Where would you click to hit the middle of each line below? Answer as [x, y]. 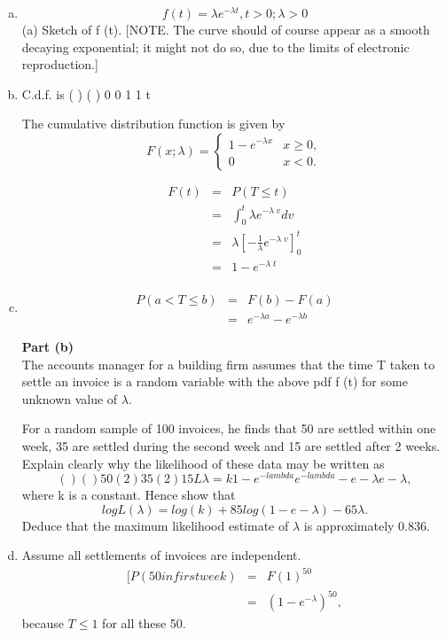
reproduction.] [60, 64]
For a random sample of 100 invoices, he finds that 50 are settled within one [229, 428]
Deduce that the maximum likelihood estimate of [155, 525]
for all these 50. [144, 623]
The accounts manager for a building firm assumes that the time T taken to [228, 364]
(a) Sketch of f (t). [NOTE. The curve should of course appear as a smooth [226, 29]
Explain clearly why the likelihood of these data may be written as [203, 463]
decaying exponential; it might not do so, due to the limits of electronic [215, 47]
